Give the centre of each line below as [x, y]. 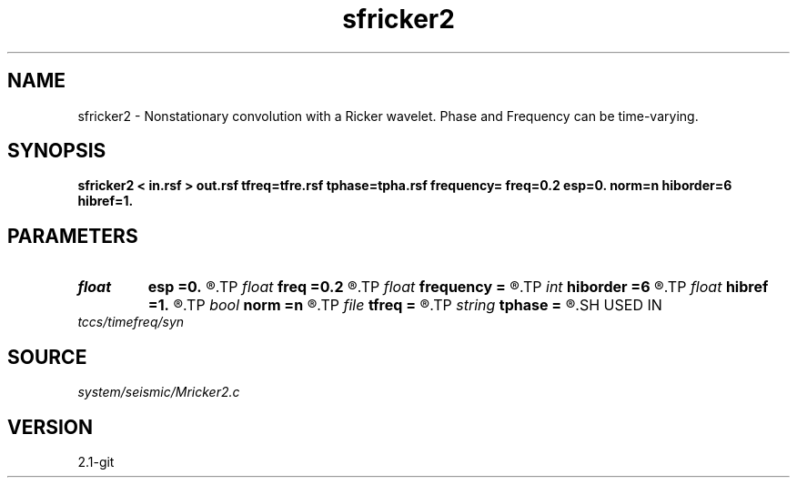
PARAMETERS [73, 236]
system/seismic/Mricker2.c [159, 392]
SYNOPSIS [57, 151]
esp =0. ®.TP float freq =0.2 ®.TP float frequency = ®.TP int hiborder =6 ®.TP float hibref [458, 287]
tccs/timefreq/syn [131, 322]
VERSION [50, 427]
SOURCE [47, 357]
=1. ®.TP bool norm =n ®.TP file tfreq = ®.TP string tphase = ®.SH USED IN [405, 305]
